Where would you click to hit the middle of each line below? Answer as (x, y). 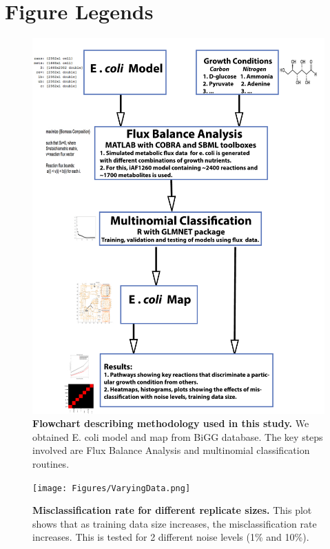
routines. (51, 463)
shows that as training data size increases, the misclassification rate (175, 523)
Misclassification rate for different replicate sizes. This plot (172, 510)
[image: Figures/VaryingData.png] (112, 488)
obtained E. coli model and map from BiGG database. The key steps (178, 436)
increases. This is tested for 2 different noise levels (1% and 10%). (171, 537)
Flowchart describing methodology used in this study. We (171, 423)
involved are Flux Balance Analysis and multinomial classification (171, 450)
